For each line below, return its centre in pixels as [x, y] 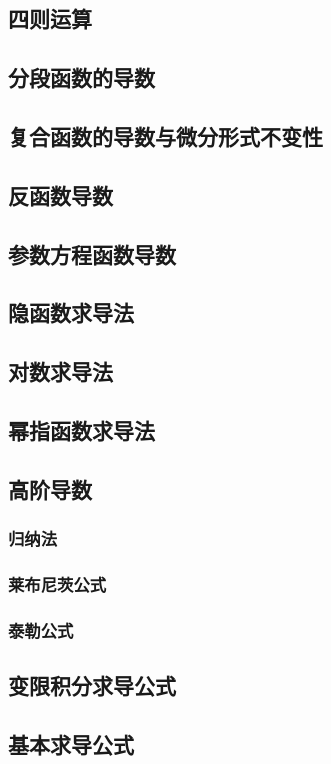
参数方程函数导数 [92, 253]
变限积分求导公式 [92, 684]
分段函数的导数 [81, 77]
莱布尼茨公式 [57, 583]
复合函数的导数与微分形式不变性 [165, 135]
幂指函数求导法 [81, 429]
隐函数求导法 [71, 312]
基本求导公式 [71, 743]
